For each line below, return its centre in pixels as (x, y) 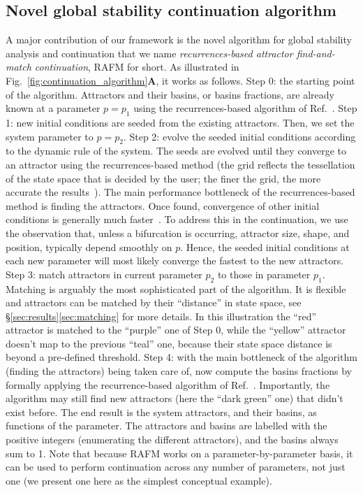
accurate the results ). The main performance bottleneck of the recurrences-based (180, 192)
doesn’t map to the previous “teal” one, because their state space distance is (169, 343)
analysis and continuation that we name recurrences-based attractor (149, 53)
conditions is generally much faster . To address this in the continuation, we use (177, 219)
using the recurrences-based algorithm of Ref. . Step (245, 108)
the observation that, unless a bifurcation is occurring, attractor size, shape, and (178, 233)
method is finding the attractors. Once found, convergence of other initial (163, 205)
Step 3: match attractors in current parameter (104, 274)
